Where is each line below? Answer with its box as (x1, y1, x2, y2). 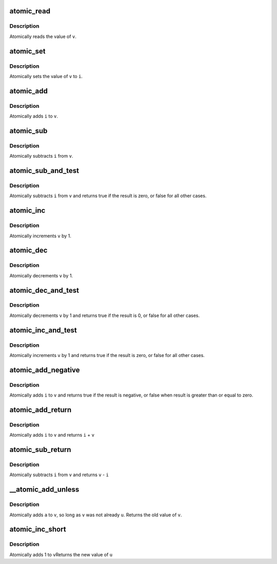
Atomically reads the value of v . (9, 33, 77, 40)
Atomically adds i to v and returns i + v (9, 432, 95, 438)
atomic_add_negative (9, 365, 80, 374)
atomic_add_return (9, 405, 72, 414)
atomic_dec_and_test (9, 286, 80, 295)
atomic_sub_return (9, 445, 71, 454)
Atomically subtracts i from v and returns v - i (9, 472, 109, 478)
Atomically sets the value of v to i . (9, 73, 83, 79)
